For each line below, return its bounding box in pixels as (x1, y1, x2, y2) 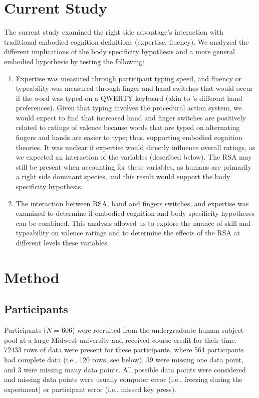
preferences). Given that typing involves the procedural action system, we (16, 102, 242, 113)
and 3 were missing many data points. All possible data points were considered (4, 364, 246, 374)
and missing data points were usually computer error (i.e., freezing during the (4, 374, 242, 384)
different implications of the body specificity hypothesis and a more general (4, 46, 235, 57)
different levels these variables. (16, 237, 109, 247)
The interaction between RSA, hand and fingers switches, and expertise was (16, 198, 249, 208)
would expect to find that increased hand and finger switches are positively (16, 112, 246, 122)
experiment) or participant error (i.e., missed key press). (4, 383, 176, 394)
